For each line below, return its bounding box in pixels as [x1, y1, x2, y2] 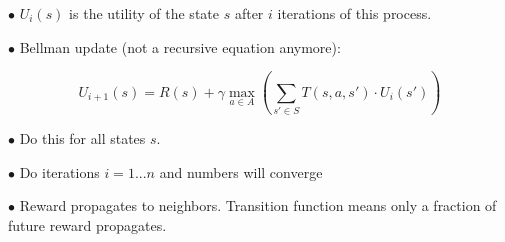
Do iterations [19, 161, 100, 182]
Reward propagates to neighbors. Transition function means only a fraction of [19, 195, 497, 216]
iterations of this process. [277, 3, 432, 23]
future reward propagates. [8, 214, 167, 235]
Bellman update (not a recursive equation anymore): [19, 36, 341, 57]
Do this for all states [19, 127, 146, 148]
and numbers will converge [159, 161, 323, 182]
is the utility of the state [69, 3, 219, 23]
